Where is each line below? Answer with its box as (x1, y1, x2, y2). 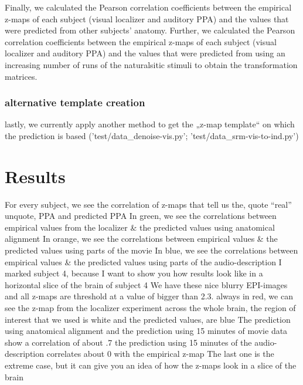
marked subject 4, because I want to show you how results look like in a (5, 267, 263, 279)
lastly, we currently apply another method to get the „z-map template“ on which (5, 118, 295, 130)
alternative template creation (5, 95, 145, 110)
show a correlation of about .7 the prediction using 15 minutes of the (5, 336, 252, 348)
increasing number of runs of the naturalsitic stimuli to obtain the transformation (5, 58, 298, 70)
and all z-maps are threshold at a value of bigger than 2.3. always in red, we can (5, 290, 293, 302)
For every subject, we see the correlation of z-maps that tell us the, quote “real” (5, 198, 292, 210)
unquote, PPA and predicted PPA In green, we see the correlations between (5, 210, 277, 222)
